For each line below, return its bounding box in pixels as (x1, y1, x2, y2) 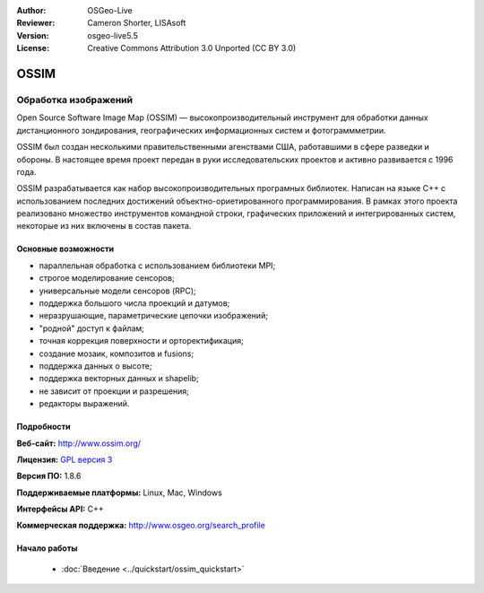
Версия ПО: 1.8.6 (16, 471, 82, 482)
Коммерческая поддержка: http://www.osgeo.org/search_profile (16, 520, 266, 531)
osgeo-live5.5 (87, 30, 138, 40)
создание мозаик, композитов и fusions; (39, 348, 194, 359)
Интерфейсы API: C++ (16, 503, 104, 515)
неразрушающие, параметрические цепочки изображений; (39, 310, 269, 321)
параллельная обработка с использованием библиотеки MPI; (39, 260, 276, 271)
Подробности (16, 422, 71, 432)
